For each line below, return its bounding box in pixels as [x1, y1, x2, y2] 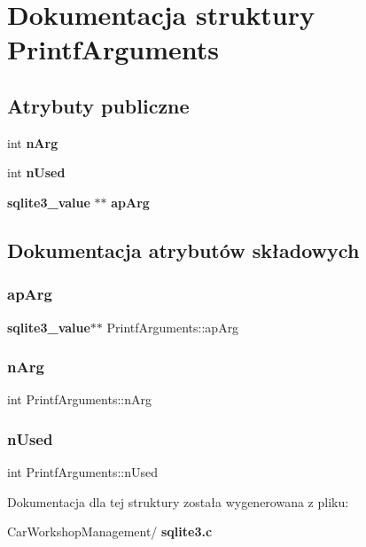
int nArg [7, 133, 58, 152]
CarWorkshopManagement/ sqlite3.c [7, 522, 213, 541]
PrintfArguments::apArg [106, 317, 239, 336]
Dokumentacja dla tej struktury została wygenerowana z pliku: [7, 492, 349, 511]
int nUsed [7, 163, 66, 182]
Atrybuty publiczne [7, 91, 190, 119]
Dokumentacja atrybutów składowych [7, 236, 360, 263]
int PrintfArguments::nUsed [7, 463, 159, 481]
